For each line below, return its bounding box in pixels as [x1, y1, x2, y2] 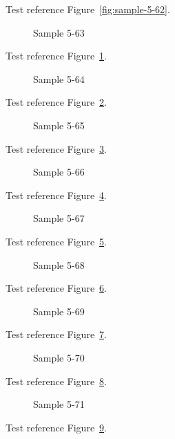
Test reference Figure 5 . [6, 234, 107, 248]
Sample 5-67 [33, 211, 85, 225]
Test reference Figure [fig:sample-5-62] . [6, 2, 170, 16]
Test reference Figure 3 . [6, 141, 107, 156]
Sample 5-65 [33, 118, 85, 132]
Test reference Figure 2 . [6, 95, 107, 109]
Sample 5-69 [33, 303, 85, 318]
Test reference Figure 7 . [6, 327, 107, 342]
